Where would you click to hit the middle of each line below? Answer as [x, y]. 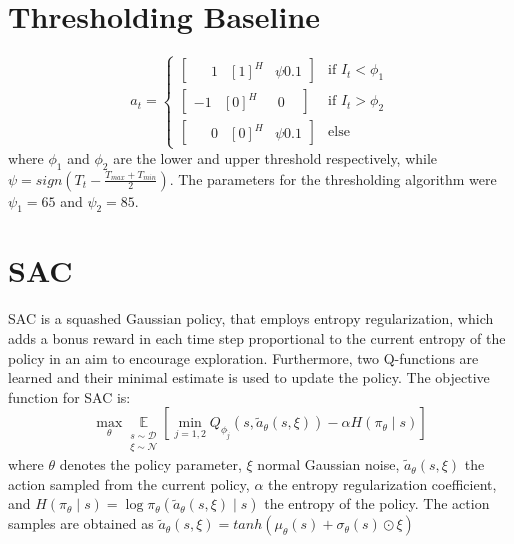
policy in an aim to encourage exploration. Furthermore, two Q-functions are [243, 357]
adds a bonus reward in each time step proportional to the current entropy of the [257, 338]
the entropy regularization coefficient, [382, 483]
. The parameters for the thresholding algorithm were [333, 178]
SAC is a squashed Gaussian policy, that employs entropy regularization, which [251, 318]
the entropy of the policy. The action [377, 503]
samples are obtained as [81, 523]
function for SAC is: [69, 396]
